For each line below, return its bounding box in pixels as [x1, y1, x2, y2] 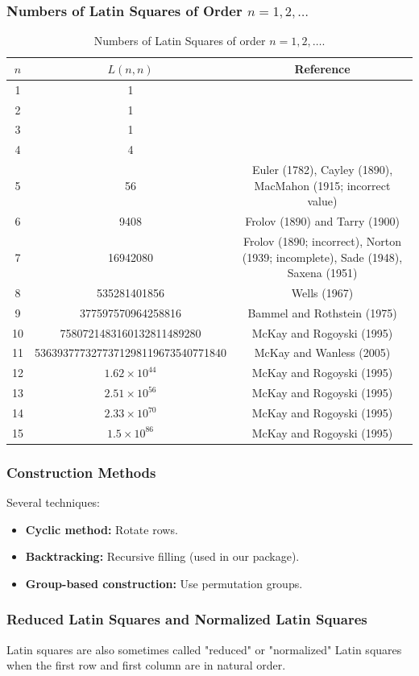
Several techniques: [6, 494, 101, 511]
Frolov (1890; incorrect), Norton [243, 232, 401, 249]
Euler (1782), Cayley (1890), [251, 161, 393, 178]
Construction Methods [6, 462, 156, 482]
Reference [294, 60, 351, 77]
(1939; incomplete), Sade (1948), [242, 248, 403, 265]
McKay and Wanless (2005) [254, 344, 391, 361]
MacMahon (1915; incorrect [254, 176, 391, 193]
